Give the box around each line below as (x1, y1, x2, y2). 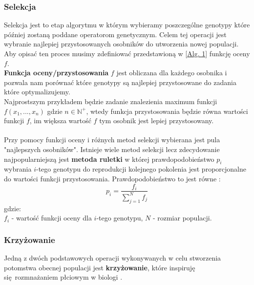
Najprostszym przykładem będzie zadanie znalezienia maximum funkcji (4, 96, 217, 106)
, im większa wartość (29, 115, 91, 126)
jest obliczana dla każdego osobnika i (116, 67, 227, 78)
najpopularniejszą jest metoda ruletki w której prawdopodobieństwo (4, 153, 214, 164)
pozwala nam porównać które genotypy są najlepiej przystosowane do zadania (4, 77, 236, 87)
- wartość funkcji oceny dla (11, 213, 92, 223)
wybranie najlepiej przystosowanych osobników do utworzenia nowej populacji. (4, 39, 239, 49)
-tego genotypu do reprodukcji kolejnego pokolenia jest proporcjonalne (36, 164, 246, 174)
